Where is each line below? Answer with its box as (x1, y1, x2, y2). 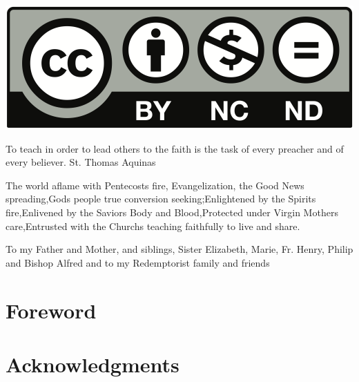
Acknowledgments (6, 350, 179, 378)
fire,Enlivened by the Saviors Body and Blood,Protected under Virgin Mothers (6, 204, 338, 219)
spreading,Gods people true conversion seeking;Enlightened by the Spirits (6, 191, 316, 206)
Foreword (6, 296, 97, 324)
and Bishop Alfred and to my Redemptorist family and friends (6, 255, 270, 269)
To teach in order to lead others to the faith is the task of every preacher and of (6, 141, 344, 155)
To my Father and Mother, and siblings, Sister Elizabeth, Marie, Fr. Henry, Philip (6, 242, 353, 256)
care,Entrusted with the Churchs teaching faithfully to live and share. (6, 218, 300, 233)
